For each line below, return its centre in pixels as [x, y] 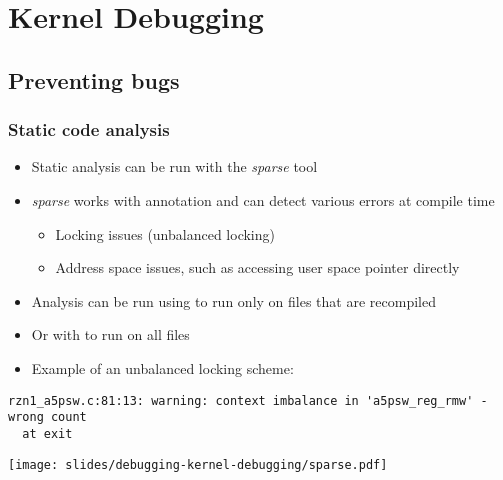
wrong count [47, 417]
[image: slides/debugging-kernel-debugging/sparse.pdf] [198, 464]
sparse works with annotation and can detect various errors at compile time [263, 199]
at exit [47, 433]
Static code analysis [89, 129]
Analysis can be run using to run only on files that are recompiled [233, 300]
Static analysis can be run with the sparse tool [174, 166]
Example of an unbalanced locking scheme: [162, 367]
